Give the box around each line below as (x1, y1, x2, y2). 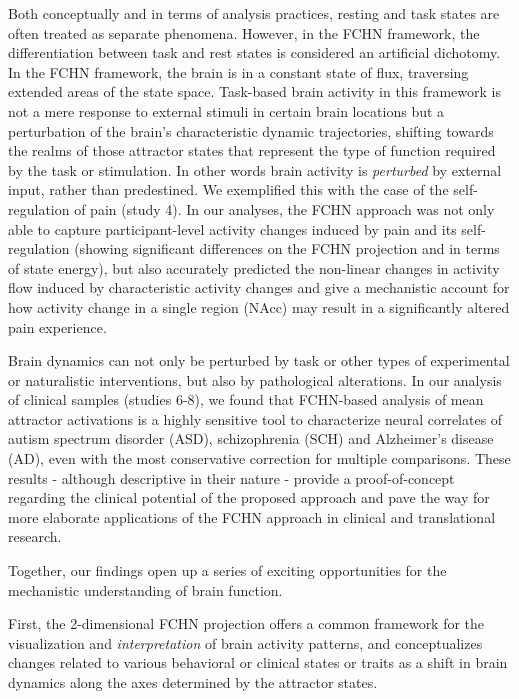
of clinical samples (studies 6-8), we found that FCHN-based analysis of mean (8, 389, 484, 410)
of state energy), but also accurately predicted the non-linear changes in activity (8, 257, 500, 278)
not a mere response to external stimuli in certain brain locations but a (8, 100, 445, 121)
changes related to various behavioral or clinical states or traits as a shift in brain (8, 652, 508, 673)
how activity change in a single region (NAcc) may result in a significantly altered (8, 296, 510, 317)
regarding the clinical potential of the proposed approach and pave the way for (8, 487, 490, 508)
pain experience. (8, 316, 107, 337)
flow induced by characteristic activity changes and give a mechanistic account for (8, 277, 510, 298)
